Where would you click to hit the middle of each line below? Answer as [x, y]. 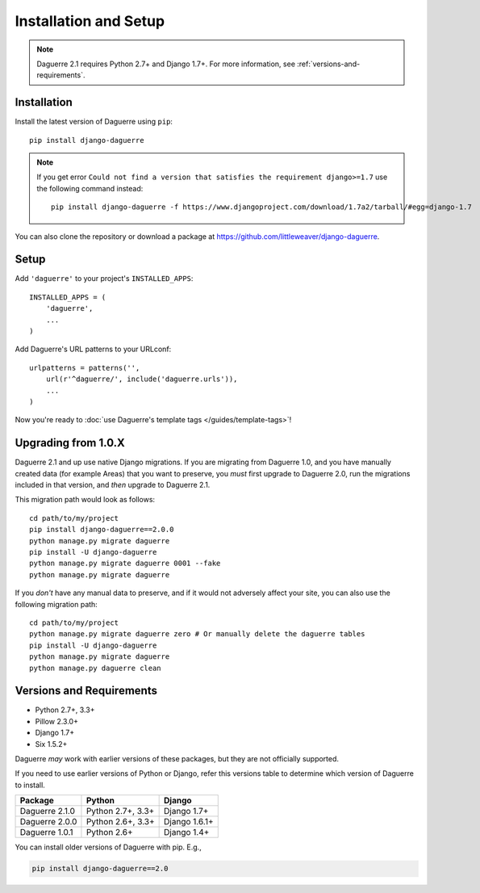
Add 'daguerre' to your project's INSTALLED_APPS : [104, 279]
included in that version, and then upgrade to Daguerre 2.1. [113, 485]
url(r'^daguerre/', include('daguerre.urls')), [142, 379]
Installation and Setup [90, 21]
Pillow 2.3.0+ [56, 721]
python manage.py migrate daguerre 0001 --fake [125, 564]
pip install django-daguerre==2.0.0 [102, 530]
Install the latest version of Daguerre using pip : [94, 122]
